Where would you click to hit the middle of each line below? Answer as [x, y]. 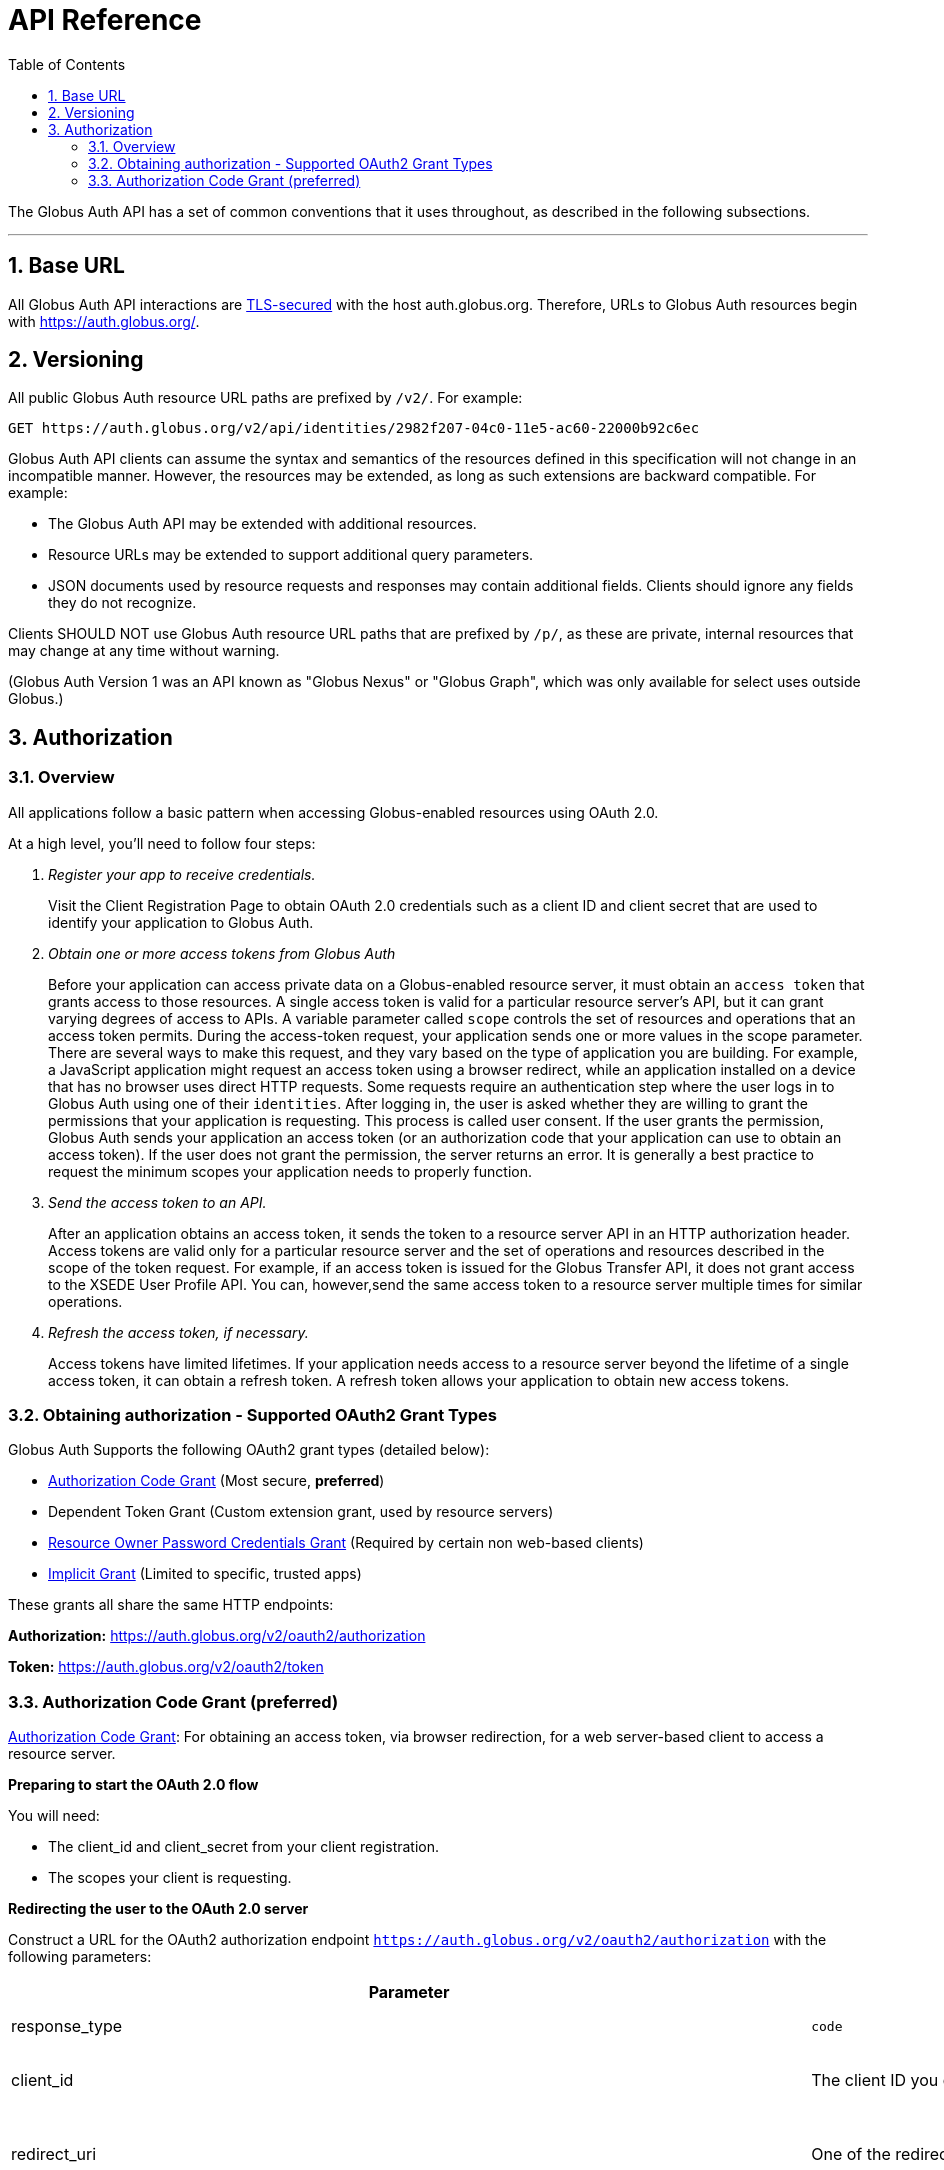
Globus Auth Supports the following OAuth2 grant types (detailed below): [249, 1450]
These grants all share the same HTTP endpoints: [171, 1605]
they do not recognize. [122, 603]
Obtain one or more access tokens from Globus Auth [222, 953]
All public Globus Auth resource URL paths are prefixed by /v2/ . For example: [265, 398]
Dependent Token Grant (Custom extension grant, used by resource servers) [301, 1512]
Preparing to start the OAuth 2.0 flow [133, 1785]
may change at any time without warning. [144, 651]
